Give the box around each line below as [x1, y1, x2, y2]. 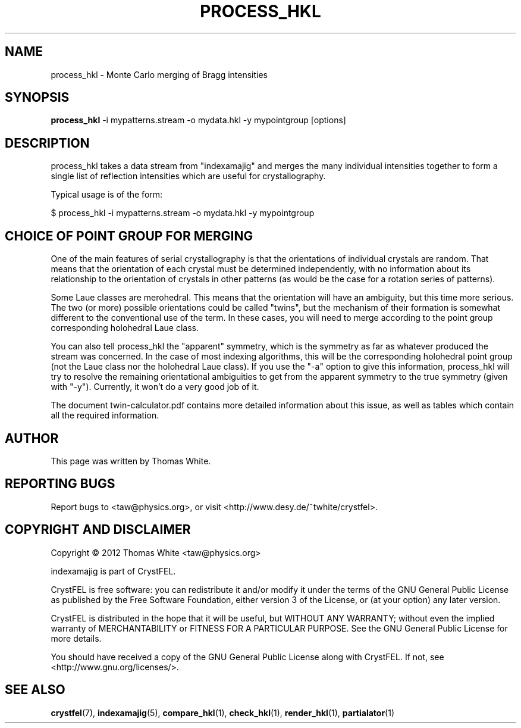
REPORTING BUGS [5, 476, 115, 492]
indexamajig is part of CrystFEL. [51, 565, 176, 576]
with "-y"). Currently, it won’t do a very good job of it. [51, 382, 259, 392]
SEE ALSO [5, 682, 65, 698]
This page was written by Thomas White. [51, 455, 211, 466]
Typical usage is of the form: [51, 189, 163, 200]
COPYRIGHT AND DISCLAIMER [5, 522, 191, 538]
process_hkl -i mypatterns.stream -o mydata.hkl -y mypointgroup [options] [51, 115, 346, 126]
